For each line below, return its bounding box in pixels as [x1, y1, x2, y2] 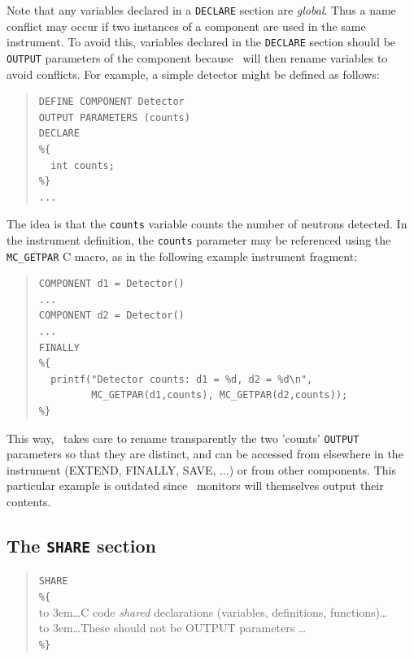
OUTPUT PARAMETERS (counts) [38, 111, 190, 124]
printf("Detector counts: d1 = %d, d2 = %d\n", [50, 373, 313, 385]
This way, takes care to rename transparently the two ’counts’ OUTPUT [7, 429, 360, 446]
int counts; [50, 159, 115, 171]
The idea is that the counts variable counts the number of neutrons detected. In [7, 215, 407, 232]
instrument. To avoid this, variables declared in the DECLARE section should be [7, 33, 396, 50]
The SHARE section [7, 533, 157, 558]
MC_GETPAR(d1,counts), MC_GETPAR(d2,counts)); [91, 389, 348, 401]
